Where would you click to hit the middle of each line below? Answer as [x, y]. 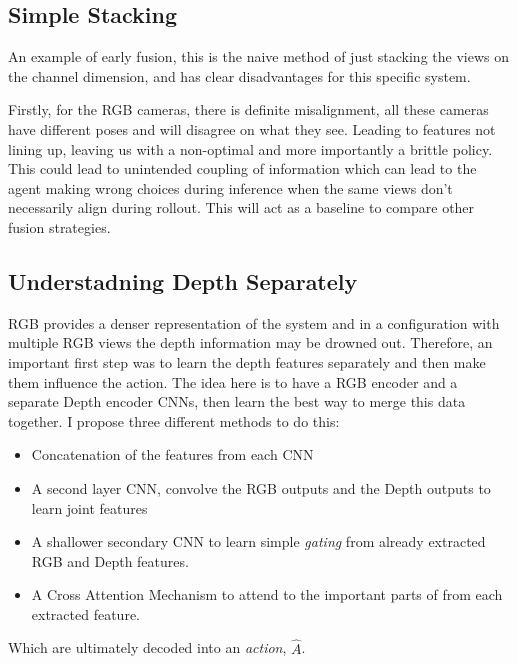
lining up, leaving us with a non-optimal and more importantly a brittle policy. [250, 148]
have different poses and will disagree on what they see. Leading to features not [252, 128]
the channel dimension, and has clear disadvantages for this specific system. [239, 75]
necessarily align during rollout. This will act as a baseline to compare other [241, 207]
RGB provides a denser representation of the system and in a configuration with [254, 322]
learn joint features [89, 507]
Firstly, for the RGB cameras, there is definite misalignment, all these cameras [248, 109]
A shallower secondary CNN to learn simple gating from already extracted [258, 541]
